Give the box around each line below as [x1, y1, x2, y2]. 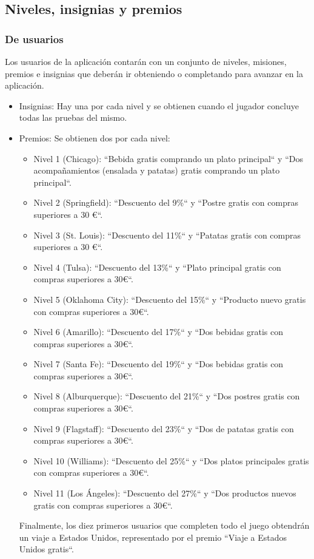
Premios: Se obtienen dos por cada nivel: [19, 131, 170, 144]
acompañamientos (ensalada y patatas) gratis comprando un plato [33, 164, 280, 177]
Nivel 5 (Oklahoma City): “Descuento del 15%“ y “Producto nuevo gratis [33, 293, 306, 305]
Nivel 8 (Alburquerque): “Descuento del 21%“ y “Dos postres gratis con [33, 390, 300, 402]
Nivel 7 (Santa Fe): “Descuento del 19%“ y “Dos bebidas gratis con [33, 357, 284, 370]
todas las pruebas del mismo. [19, 111, 127, 124]
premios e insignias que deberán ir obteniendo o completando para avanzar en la [5, 67, 303, 80]
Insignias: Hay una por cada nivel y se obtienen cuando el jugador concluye [19, 99, 299, 112]
